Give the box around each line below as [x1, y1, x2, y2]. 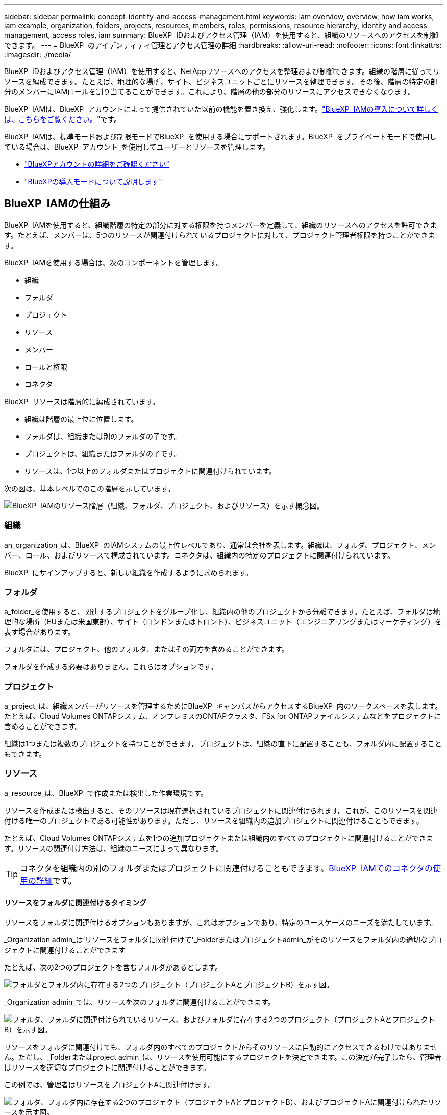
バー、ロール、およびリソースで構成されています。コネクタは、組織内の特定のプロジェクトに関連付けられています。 [4, 550, 394, 560]
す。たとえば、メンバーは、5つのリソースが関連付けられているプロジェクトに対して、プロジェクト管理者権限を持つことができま [4, 230, 435, 239]
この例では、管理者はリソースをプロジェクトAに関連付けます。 [4, 1080, 215, 1089]
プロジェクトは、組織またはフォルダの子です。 [24, 449, 181, 458]
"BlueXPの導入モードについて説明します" [24, 177, 162, 186]
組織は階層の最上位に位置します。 [24, 414, 138, 423]
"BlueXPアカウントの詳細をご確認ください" [24, 160, 170, 168]
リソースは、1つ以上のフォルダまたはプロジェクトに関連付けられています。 [24, 466, 277, 475]
